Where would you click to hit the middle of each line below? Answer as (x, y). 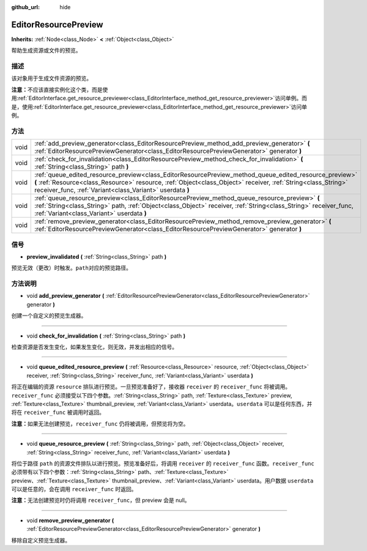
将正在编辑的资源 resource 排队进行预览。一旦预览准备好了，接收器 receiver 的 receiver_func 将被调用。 (151, 387)
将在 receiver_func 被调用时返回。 (58, 412)
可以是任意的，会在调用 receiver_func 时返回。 (74, 489)
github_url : (25, 7)
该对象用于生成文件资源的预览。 (51, 78)
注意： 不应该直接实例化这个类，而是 (57, 89)
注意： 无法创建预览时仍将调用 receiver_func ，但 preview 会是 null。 (101, 500)
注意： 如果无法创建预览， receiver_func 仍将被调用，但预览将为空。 (100, 423)
